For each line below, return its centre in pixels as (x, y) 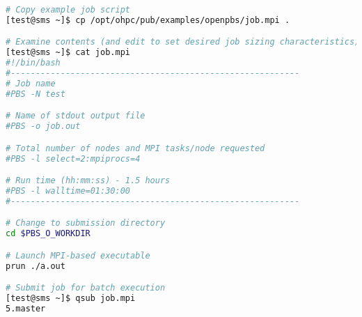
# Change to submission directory (86, 223)
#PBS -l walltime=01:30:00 (68, 191)
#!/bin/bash (33, 63)
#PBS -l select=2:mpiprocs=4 (73, 158)
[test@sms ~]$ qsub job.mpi (71, 299)
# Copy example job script (68, 10)
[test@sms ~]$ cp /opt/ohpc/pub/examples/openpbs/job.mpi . (148, 20)
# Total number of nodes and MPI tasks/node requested (135, 148)
